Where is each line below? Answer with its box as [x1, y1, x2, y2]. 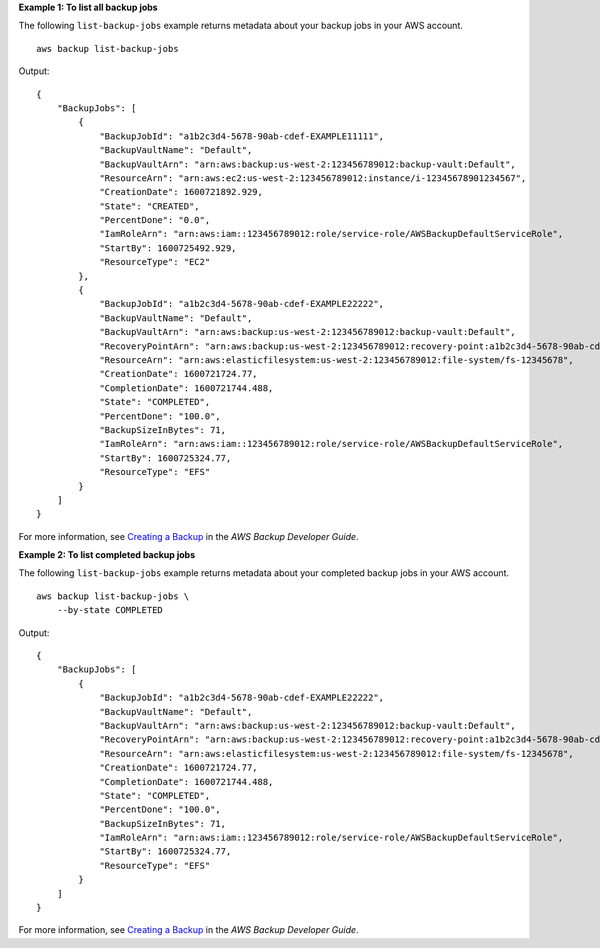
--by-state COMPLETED [56, 605, 164, 616]
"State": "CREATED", [99, 200, 200, 212]
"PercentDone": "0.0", [99, 215, 211, 226]
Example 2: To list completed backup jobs [18, 549, 195, 561]
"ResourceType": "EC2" [99, 256, 211, 268]
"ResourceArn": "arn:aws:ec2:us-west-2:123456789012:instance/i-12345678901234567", [99, 172, 527, 184]
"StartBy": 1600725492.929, [99, 242, 237, 254]
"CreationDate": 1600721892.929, [99, 186, 264, 198]
